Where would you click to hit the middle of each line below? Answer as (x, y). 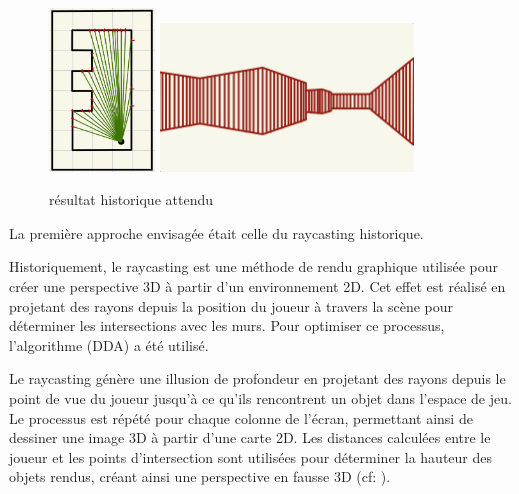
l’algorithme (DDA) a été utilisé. (109, 344)
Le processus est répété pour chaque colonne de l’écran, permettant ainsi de (241, 417)
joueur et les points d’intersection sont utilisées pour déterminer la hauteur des (250, 456)
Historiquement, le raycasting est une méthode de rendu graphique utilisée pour (253, 266)
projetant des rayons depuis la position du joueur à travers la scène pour (231, 305)
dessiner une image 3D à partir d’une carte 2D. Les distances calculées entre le (250, 437)
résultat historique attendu (131, 199)
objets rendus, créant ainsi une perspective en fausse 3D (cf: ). (200, 476)
